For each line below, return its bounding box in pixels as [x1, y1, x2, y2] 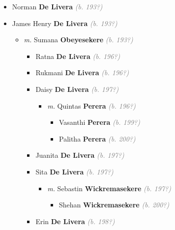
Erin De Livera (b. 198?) [35, 216, 115, 226]
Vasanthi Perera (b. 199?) [58, 117, 140, 127]
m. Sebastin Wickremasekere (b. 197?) [47, 183, 171, 193]
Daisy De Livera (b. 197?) [35, 84, 119, 94]
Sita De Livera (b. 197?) [35, 166, 114, 176]
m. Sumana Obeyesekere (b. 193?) [24, 34, 133, 45]
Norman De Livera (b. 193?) [12, 1, 103, 11]
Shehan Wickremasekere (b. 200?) [58, 200, 170, 210]
